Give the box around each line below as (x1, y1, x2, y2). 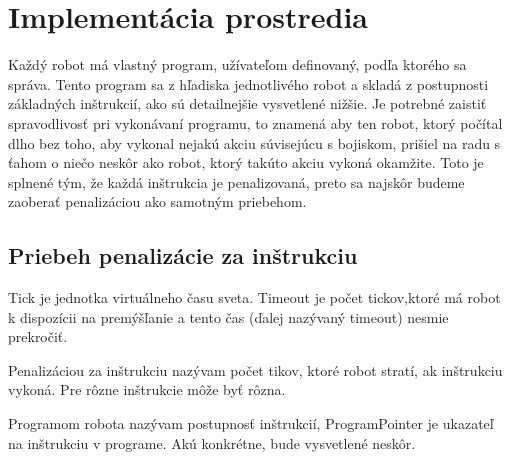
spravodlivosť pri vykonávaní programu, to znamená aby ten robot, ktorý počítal (8, 112, 503, 133)
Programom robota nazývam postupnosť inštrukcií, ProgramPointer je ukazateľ (8, 413, 494, 434)
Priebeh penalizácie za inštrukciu (8, 240, 358, 271)
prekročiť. (8, 326, 68, 347)
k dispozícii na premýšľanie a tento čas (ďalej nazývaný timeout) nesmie (8, 306, 449, 327)
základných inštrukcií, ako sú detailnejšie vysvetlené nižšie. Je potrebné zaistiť (8, 93, 487, 114)
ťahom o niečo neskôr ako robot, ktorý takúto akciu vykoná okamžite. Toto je (8, 152, 484, 173)
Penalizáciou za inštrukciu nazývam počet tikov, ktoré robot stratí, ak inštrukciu (8, 359, 503, 380)
